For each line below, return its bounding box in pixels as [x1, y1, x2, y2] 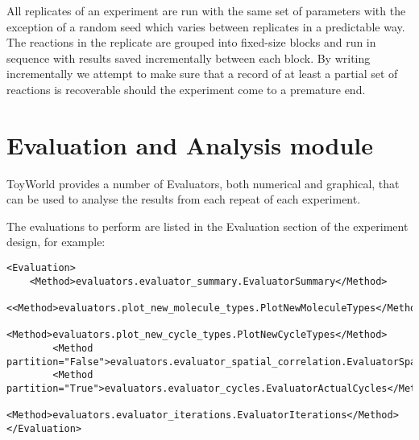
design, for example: [6, 233, 106, 250]
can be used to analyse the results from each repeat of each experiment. [6, 191, 361, 208]
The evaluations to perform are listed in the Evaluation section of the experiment [6, 217, 409, 234]
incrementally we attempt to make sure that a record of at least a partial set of [6, 65, 398, 82]
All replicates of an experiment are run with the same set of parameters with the [6, 2, 406, 19]
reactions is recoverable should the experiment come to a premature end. [6, 80, 366, 97]
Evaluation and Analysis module [6, 128, 374, 161]
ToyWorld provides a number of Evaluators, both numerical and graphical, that [6, 175, 400, 191]
